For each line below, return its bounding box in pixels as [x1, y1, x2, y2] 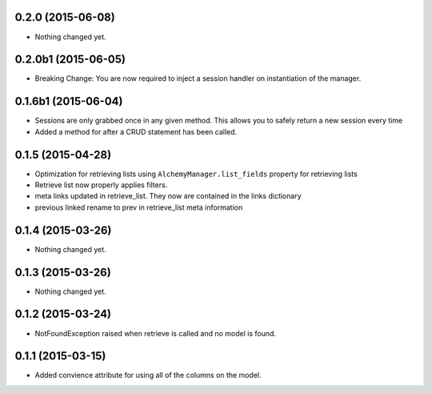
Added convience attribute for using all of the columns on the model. [34, 371, 262, 380]
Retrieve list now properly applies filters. [34, 180, 168, 190]
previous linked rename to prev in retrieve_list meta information [34, 203, 243, 212]
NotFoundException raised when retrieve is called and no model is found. [34, 328, 276, 338]
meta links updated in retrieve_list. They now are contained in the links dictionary [34, 191, 302, 201]
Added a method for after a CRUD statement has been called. [34, 126, 238, 136]
